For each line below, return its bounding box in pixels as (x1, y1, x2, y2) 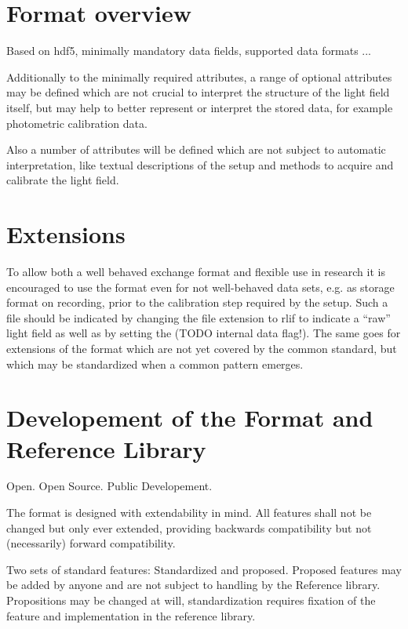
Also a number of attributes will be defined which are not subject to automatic (6, 141, 386, 158)
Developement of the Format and (6, 402, 373, 434)
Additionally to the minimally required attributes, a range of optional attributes (6, 68, 392, 85)
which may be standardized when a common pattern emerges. (6, 355, 304, 372)
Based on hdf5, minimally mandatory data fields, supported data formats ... (6, 42, 372, 59)
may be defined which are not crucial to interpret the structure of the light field (6, 84, 390, 100)
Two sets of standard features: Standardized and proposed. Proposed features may (6, 561, 402, 577)
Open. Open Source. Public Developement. (6, 478, 213, 494)
